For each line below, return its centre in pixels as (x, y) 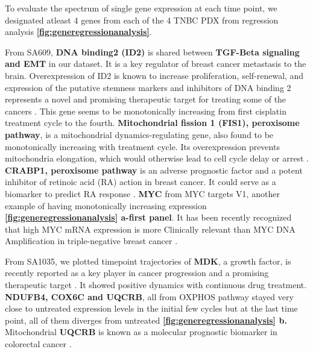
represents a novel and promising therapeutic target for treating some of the (146, 99)
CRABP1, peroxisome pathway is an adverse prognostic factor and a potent (154, 170)
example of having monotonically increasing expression (106, 205)
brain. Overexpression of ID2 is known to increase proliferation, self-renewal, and (154, 75)
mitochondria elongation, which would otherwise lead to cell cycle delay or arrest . (157, 158)
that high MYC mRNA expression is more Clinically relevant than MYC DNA (150, 229)
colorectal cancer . (38, 344)
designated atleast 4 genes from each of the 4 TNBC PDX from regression (142, 20)
